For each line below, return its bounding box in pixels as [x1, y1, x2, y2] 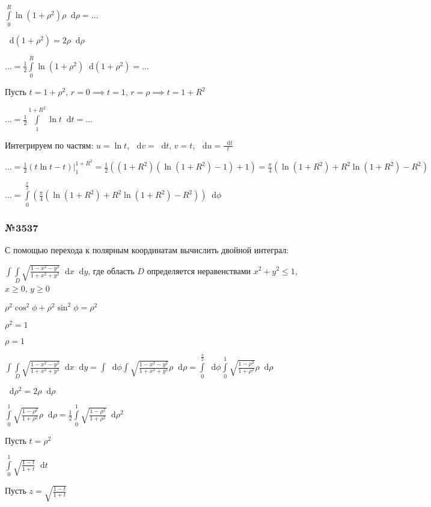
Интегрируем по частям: [5, 138, 94, 151]
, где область [88, 264, 135, 277]
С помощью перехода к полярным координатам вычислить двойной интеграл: [5, 244, 289, 256]
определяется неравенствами [147, 264, 251, 277]
